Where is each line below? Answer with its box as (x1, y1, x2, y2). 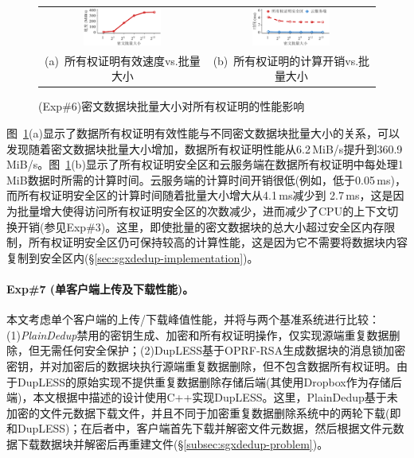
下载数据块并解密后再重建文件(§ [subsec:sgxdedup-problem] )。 (17, 435, 329, 452)
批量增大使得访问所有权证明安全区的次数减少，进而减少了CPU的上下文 (17, 203, 388, 219)
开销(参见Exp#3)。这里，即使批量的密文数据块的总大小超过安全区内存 (17, 218, 385, 235)
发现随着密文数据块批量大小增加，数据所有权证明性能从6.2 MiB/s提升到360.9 (6, 140, 403, 157)
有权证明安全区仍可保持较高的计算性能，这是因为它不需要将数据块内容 (39, 234, 408, 250)
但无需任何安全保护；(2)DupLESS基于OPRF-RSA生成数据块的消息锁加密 (28, 342, 406, 359)
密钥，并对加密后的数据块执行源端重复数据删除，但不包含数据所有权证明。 (6, 357, 396, 374)
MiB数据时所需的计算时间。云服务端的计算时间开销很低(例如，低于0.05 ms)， (6, 171, 406, 188)
